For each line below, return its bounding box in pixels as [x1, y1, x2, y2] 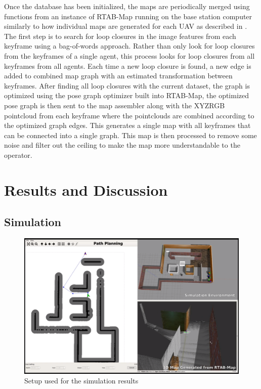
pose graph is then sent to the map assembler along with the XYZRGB [4, 100, 225, 110]
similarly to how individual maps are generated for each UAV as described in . [4, 21, 247, 31]
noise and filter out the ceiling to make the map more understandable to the [4, 140, 240, 150]
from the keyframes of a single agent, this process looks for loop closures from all [4, 50, 255, 61]
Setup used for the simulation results [24, 375, 139, 386]
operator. [4, 149, 32, 160]
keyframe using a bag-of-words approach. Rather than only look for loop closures [4, 40, 255, 51]
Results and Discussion [4, 179, 168, 200]
